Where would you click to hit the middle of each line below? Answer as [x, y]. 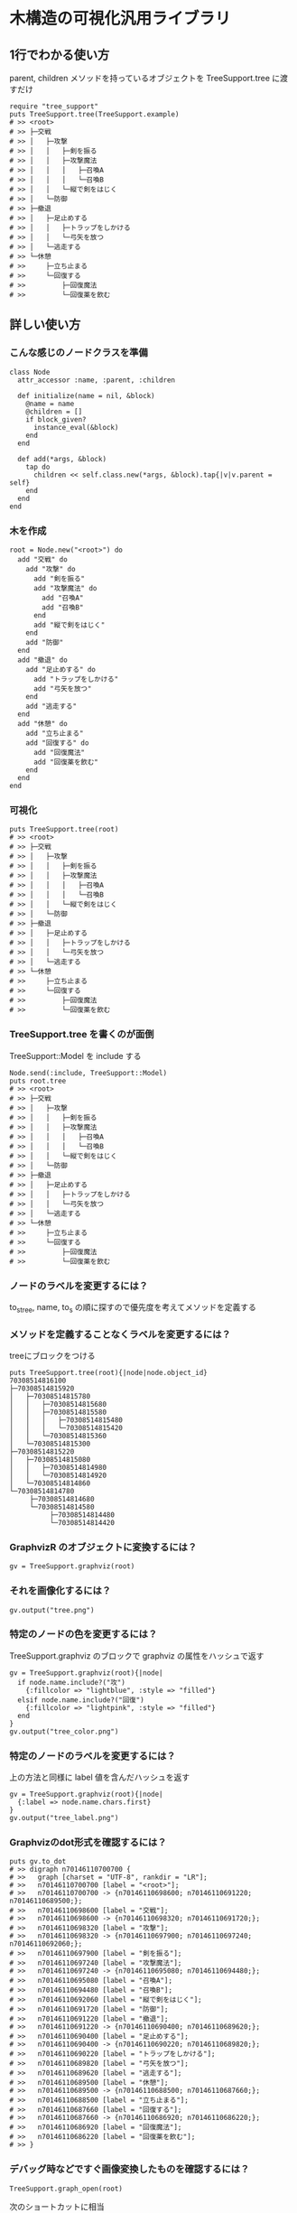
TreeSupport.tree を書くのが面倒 [82, 1035]
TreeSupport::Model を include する [75, 1055]
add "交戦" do [42, 559]
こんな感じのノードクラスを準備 [79, 353]
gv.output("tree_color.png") [64, 1731]
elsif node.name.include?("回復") [81, 1700]
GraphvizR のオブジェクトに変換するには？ [103, 1547]
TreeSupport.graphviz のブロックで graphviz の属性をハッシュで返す [137, 1655]
